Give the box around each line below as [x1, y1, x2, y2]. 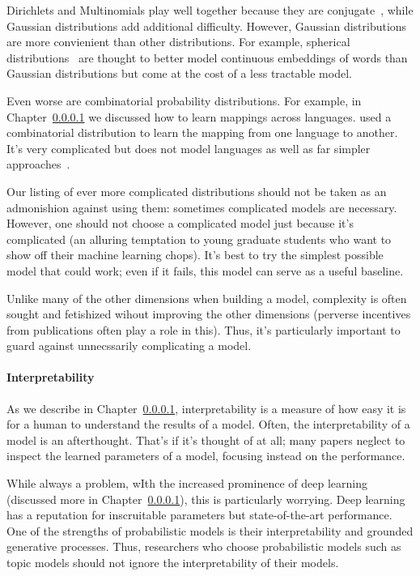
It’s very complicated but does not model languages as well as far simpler [6, 139, 371, 156]
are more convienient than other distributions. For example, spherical [6, 33, 350, 50]
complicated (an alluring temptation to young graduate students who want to [6, 230, 392, 247]
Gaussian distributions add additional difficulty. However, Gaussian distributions [6, 17, 407, 34]
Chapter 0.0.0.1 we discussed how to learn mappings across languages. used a [6, 108, 392, 125]
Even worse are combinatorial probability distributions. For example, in [6, 92, 362, 109]
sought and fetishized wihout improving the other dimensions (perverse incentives [6, 305, 411, 322]
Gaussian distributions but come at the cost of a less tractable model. [6, 65, 352, 82]
